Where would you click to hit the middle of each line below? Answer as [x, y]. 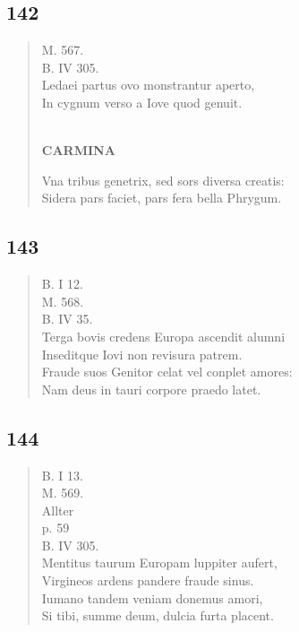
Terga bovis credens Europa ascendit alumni [163, 336]
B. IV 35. [67, 319]
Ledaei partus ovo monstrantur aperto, [148, 85]
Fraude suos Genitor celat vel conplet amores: [167, 372]
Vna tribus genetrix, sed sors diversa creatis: [163, 180]
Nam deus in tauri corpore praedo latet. [151, 389]
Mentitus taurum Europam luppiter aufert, [159, 563]
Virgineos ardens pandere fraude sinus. [148, 580]
